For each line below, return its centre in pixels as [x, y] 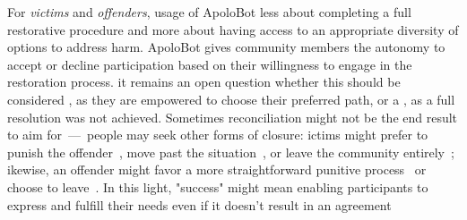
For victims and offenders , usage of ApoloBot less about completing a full [209, 12]
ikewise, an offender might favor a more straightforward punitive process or [217, 169]
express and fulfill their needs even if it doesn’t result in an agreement [199, 204]
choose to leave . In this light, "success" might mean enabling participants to [218, 186]
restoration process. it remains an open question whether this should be [204, 82]
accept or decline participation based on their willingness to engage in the [210, 64]
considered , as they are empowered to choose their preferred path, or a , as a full [231, 99]
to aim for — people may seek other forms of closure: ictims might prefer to [218, 135]
